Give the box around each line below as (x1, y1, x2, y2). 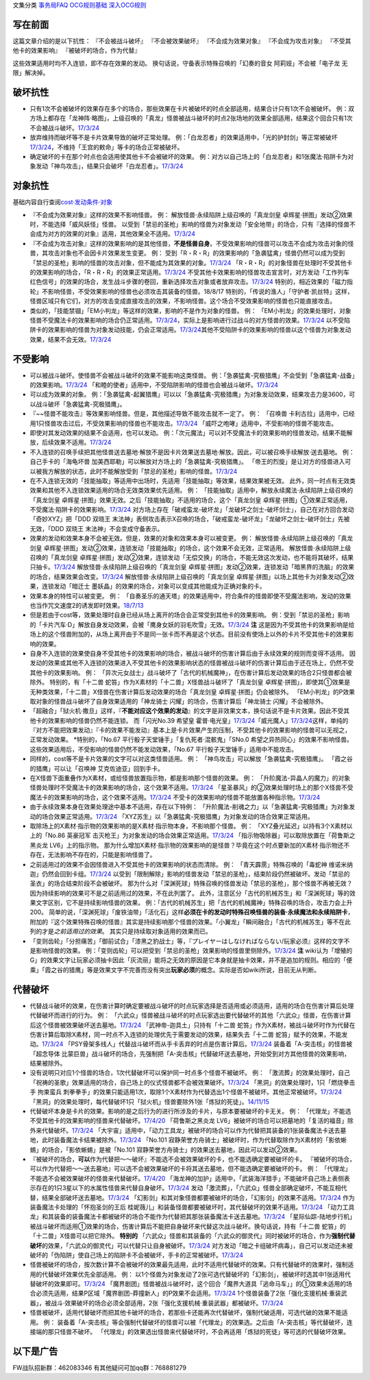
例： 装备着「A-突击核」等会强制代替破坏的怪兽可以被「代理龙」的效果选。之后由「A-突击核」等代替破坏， (43, 1318, 347, 1326)
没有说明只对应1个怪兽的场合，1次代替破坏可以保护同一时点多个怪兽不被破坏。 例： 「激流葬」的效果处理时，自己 (29, 1069, 351, 1077)
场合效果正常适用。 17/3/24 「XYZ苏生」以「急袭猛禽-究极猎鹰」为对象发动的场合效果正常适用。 (41, 812, 314, 820)
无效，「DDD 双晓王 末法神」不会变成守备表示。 (29, 524, 164, 532)
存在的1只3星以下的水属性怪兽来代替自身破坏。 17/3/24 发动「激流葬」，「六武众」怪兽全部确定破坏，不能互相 (35, 1184, 341, 1192)
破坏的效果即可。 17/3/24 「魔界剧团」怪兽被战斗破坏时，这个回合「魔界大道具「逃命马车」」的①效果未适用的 (35, 1280, 347, 1288)
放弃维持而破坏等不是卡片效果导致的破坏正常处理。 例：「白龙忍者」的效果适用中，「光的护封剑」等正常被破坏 (29, 134, 338, 142)
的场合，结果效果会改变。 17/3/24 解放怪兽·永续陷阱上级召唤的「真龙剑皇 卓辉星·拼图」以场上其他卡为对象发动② (29, 572, 349, 580)
